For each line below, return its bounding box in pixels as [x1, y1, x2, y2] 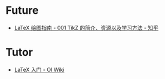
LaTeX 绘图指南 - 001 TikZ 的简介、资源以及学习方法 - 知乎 [14, 24, 159, 31]
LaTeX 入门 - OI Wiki [14, 66, 65, 73]
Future [5, 4, 39, 17]
